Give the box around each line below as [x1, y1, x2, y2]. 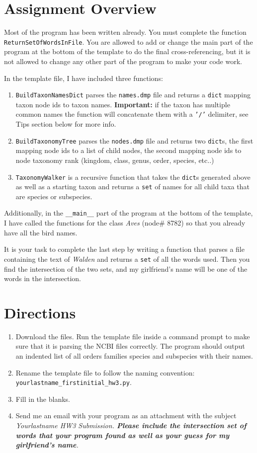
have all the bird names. [4, 227, 78, 237]
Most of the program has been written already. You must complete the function [4, 27, 247, 37]
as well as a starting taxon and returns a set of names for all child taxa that [15, 181, 250, 192]
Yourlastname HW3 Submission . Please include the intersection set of [15, 420, 247, 431]
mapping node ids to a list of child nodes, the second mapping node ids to [15, 145, 242, 155]
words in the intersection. [4, 273, 82, 284]
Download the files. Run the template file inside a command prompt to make [15, 331, 250, 341]
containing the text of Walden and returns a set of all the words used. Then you [4, 253, 250, 264]
